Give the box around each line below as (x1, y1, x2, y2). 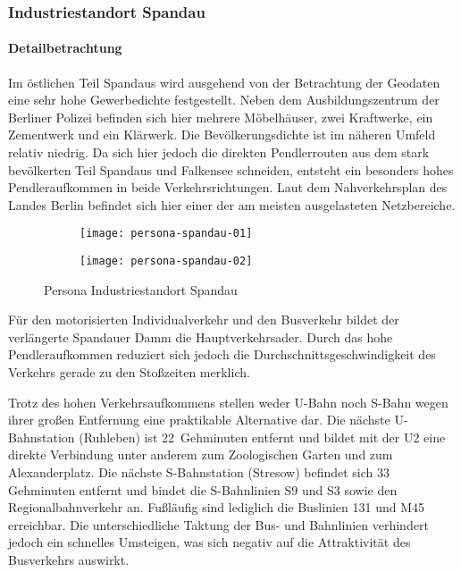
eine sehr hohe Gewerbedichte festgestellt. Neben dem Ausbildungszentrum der (8, 90, 440, 109)
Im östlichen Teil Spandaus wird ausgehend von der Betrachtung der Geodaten (8, 72, 440, 91)
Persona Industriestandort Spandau (44, 280, 238, 299)
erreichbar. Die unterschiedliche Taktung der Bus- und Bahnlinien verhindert (8, 515, 429, 534)
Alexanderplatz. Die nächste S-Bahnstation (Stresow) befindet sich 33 (8, 463, 390, 482)
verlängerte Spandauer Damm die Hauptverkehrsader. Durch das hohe (8, 327, 393, 346)
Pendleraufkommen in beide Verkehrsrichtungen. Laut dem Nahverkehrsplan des (8, 178, 448, 197)
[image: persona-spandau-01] (80, 227, 253, 240)
